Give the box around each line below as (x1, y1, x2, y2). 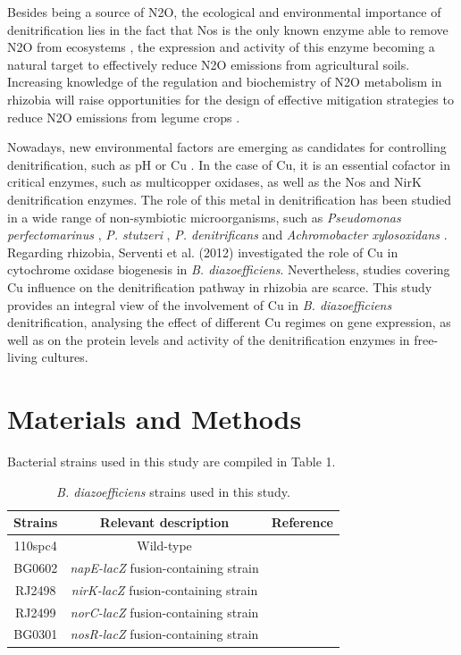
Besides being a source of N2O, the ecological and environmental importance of (7, 3, 441, 21)
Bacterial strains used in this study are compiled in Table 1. (7, 452, 336, 470)
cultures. (41, 348, 88, 366)
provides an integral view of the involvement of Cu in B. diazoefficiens (7, 295, 392, 314)
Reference (271, 513, 333, 532)
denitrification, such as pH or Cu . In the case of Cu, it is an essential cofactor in (7, 155, 451, 173)
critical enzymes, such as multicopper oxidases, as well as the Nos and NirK (7, 172, 422, 191)
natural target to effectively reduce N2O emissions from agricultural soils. (7, 55, 410, 73)
